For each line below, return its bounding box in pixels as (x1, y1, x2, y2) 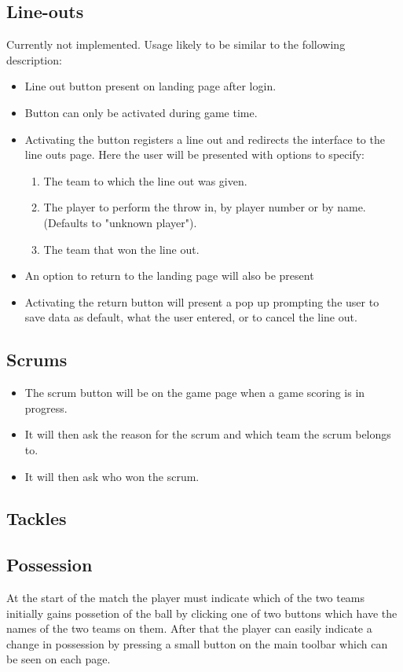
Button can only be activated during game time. (24, 104, 258, 120)
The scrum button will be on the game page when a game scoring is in (24, 384, 365, 401)
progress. (24, 399, 68, 416)
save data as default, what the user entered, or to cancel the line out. (24, 309, 357, 325)
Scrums (6, 347, 68, 372)
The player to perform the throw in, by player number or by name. (43, 199, 366, 215)
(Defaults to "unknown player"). (43, 214, 197, 230)
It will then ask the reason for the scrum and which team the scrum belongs (24, 426, 391, 442)
